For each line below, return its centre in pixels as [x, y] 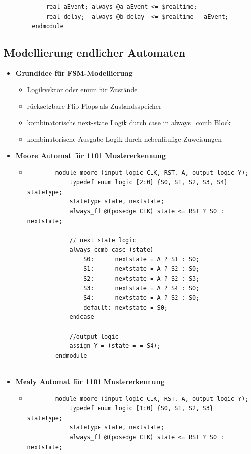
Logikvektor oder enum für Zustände [82, 89]
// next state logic [103, 240]
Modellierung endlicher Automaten [95, 52]
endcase [82, 317]
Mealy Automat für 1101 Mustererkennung [90, 382]
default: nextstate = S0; [125, 307]
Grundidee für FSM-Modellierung [74, 72]
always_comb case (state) [112, 250]
